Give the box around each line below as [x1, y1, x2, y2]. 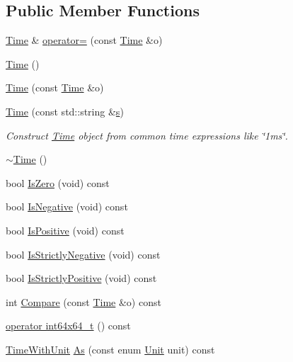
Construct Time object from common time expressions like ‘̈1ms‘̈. [6, 128, 288, 142]
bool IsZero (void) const [6, 175, 110, 190]
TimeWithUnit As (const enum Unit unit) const [6, 341, 215, 356]
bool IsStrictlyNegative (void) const [6, 247, 161, 261]
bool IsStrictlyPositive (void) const [6, 271, 157, 285]
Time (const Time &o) [6, 80, 104, 95]
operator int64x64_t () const [6, 318, 131, 333]
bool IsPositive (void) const [6, 222, 125, 237]
